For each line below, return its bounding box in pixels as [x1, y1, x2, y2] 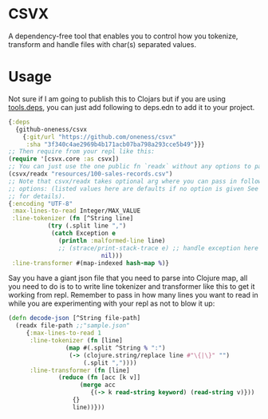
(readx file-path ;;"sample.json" [15, 322, 130, 330]
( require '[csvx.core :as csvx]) [8, 155, 120, 164]
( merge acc [79, 381, 116, 389]
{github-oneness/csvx [15, 125, 88, 133]
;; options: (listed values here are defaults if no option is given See [8, 184, 259, 192]
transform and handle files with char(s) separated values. [8, 39, 197, 49]
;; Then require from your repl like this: [8, 148, 156, 156]
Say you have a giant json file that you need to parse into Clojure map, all [8, 273, 248, 283]
